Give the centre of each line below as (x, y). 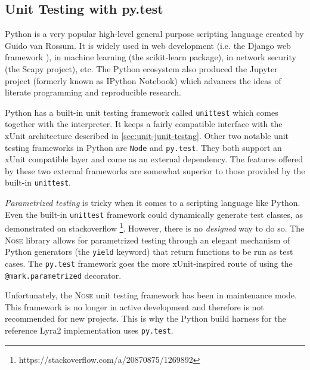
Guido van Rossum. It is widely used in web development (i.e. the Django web (148, 45)
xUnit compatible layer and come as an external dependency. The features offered (154, 159)
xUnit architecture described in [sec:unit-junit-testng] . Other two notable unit (147, 136)
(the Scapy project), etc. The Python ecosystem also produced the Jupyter (141, 68)
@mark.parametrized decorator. (63, 275)
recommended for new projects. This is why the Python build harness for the (145, 318)
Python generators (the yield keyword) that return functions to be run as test (149, 252)
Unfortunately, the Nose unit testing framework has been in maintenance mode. (151, 295)
